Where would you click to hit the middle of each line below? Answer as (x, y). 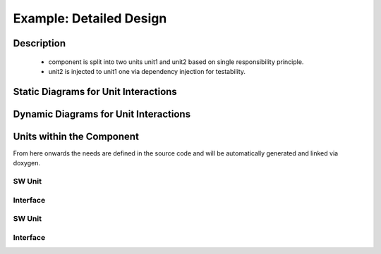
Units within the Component (76, 136)
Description (40, 43)
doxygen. (26, 163)
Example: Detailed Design (90, 18)
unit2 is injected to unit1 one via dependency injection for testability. (147, 71)
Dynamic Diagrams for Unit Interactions (102, 114)
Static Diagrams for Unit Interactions (95, 91)
